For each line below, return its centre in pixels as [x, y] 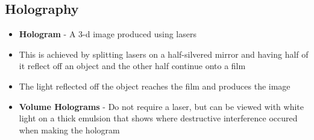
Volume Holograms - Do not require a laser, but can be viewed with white [161, 106]
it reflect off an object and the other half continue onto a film [132, 66]
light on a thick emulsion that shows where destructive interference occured [158, 118]
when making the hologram [69, 129]
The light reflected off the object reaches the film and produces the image [155, 86]
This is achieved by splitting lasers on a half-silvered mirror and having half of [164, 54]
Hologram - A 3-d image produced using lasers [108, 34]
